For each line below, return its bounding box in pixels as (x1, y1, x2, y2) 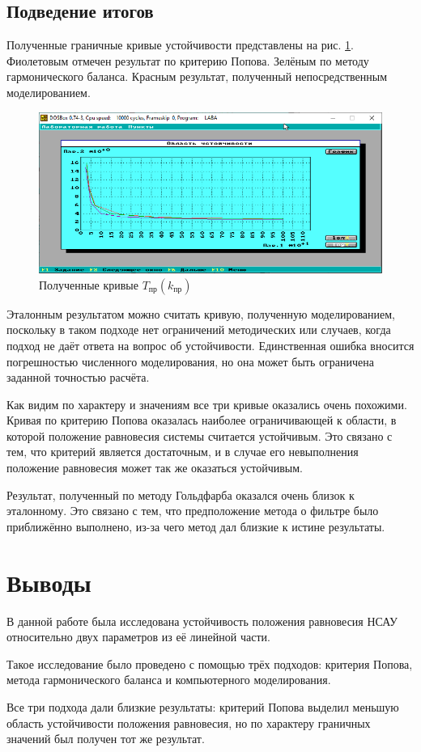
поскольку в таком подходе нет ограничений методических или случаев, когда (6, 321, 391, 338)
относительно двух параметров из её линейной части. (6, 628, 270, 645)
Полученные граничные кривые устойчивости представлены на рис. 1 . (6, 36, 354, 53)
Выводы (6, 565, 91, 598)
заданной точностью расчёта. (6, 369, 150, 386)
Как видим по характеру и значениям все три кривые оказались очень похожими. (6, 395, 407, 412)
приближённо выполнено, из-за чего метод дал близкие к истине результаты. (6, 518, 385, 534)
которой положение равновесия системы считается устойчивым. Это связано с (6, 427, 393, 444)
